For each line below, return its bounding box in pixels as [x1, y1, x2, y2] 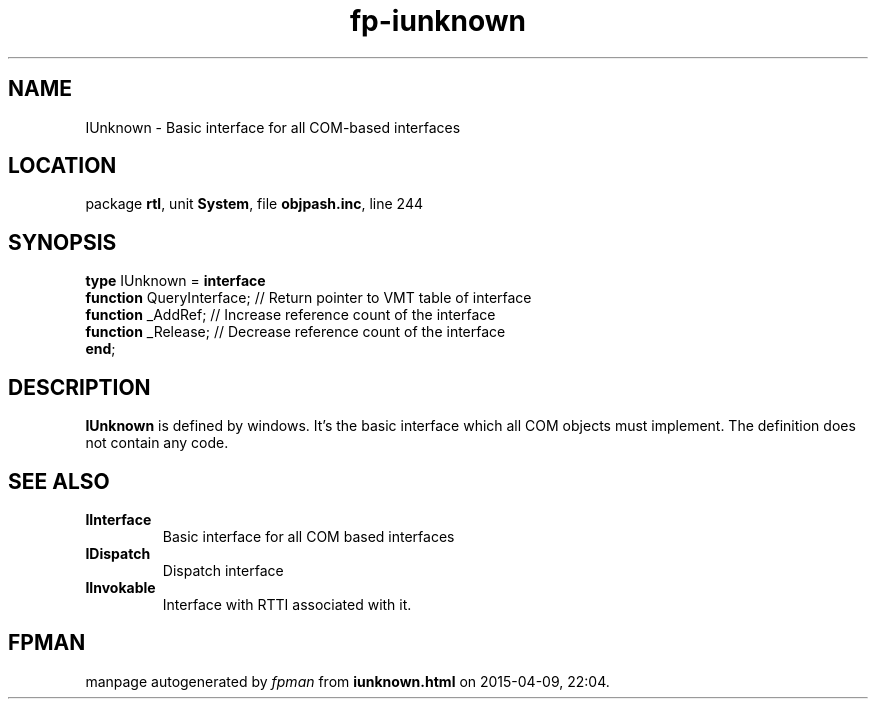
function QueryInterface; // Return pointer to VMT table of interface [85, 289, 532, 307]
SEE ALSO [8, 468, 110, 494]
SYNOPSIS [8, 229, 117, 255]
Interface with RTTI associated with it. [162, 595, 412, 613]
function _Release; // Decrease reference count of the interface [85, 323, 506, 341]
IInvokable [85, 578, 156, 596]
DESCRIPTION [8, 374, 151, 400]
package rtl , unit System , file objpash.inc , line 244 [85, 195, 423, 213]
